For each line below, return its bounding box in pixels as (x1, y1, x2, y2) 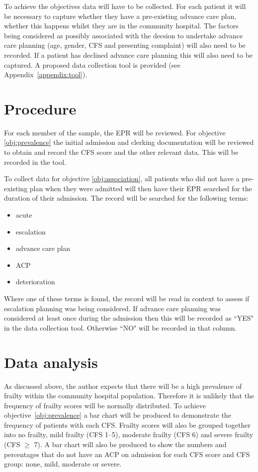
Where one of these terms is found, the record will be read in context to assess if (4, 293, 250, 303)
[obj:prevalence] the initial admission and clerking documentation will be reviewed (4, 137, 254, 147)
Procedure (4, 98, 77, 118)
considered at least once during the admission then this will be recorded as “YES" (4, 313, 254, 323)
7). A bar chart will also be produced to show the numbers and (34, 439, 227, 450)
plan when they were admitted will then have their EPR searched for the (29, 183, 252, 193)
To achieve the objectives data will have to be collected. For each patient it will (4, 1, 246, 11)
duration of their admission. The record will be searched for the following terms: (4, 193, 249, 203)
